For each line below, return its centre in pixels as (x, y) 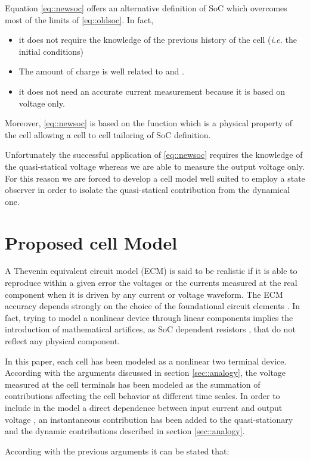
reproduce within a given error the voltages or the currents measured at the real (151, 283)
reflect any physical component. (63, 341)
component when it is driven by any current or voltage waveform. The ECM (144, 294)
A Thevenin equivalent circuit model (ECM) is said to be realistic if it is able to (151, 271)
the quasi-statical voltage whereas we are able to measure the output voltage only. (155, 166)
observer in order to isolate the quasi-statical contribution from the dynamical (148, 190)
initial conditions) (51, 51)
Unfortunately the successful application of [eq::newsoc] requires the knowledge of (154, 155)
